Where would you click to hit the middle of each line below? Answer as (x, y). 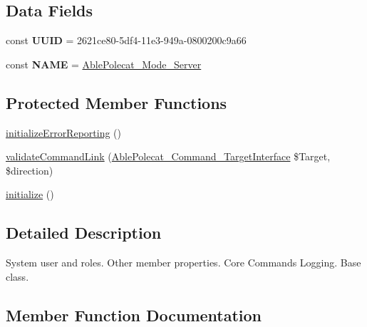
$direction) (30, 170)
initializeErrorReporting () (63, 132)
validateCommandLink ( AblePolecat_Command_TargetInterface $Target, (168, 156)
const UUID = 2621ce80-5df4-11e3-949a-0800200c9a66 (126, 40)
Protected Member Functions (117, 102)
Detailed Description (84, 233)
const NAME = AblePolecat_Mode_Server (104, 64)
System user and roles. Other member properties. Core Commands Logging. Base (183, 263)
